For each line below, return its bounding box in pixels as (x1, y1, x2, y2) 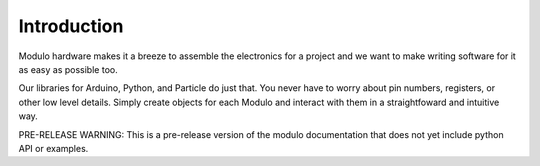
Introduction (18, 15, 124, 37)
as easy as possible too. (18, 63, 119, 75)
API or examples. (18, 142, 89, 154)
